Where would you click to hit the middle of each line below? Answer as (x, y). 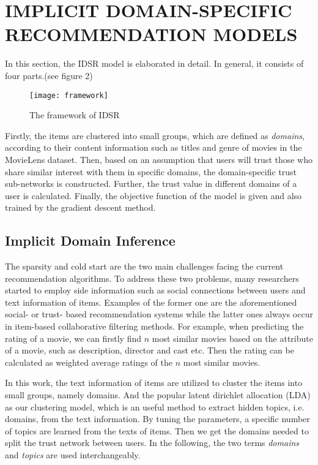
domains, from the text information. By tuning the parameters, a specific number (157, 419)
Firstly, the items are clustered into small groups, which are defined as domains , (155, 135)
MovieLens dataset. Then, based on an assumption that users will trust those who (159, 159)
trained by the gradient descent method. (80, 207)
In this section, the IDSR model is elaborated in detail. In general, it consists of (154, 63)
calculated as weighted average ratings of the (89, 362)
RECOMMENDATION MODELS (151, 34)
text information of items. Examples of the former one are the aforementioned (151, 302)
